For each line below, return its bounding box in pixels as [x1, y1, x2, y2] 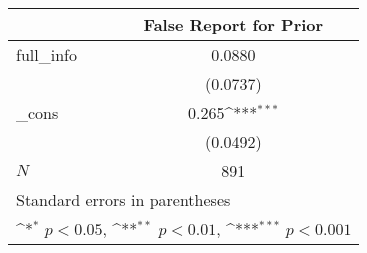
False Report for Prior [143, 13, 324, 36]
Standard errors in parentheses [16, 188, 231, 211]
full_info [16, 43, 77, 66]
